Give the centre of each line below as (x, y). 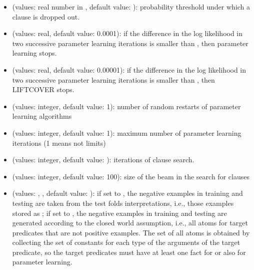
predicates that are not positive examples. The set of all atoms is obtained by (131, 232)
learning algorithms (42, 116)
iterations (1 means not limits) (59, 143)
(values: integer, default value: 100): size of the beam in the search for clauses (131, 176)
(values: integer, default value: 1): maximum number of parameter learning (127, 132)
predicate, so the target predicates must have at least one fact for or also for (129, 252)
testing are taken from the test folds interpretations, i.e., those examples (123, 203)
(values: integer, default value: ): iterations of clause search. (103, 160)
